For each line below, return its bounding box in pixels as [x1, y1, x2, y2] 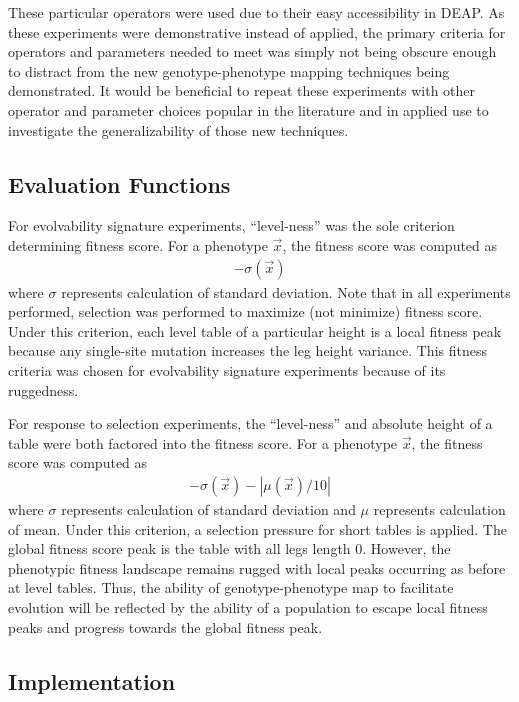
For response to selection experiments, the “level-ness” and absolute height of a [8, 413, 493, 434]
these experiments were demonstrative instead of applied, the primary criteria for [8, 21, 506, 42]
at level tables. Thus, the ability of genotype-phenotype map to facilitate [8, 577, 454, 598]
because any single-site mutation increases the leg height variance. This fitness [8, 340, 487, 361]
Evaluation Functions [8, 168, 231, 199]
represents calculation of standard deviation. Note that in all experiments [61, 281, 511, 302]
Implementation [8, 665, 176, 696]
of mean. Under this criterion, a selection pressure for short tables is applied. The [8, 518, 507, 539]
